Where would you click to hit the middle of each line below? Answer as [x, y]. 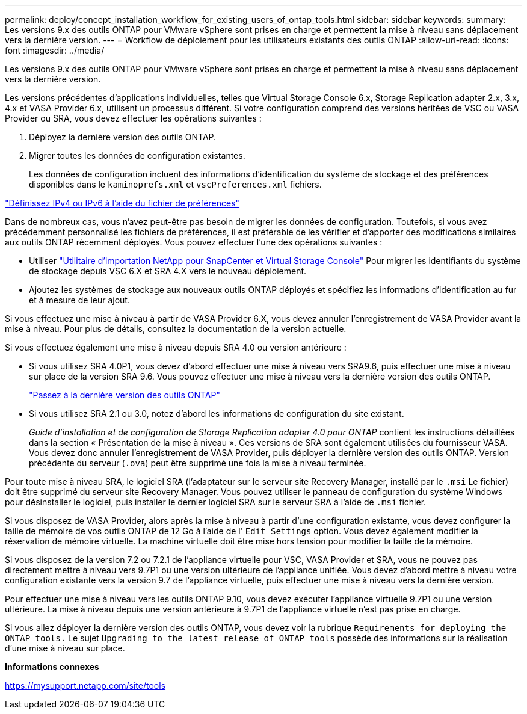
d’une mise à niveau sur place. [65, 648]
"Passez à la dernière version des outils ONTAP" [125, 395]
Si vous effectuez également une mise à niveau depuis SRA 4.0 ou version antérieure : [176, 347]
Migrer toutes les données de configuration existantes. [137, 155]
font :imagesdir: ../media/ [55, 50]
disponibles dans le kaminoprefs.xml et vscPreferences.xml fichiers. [175, 184]
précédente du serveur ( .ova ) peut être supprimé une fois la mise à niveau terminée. [198, 463]
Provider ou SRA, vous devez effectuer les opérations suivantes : [133, 118]
